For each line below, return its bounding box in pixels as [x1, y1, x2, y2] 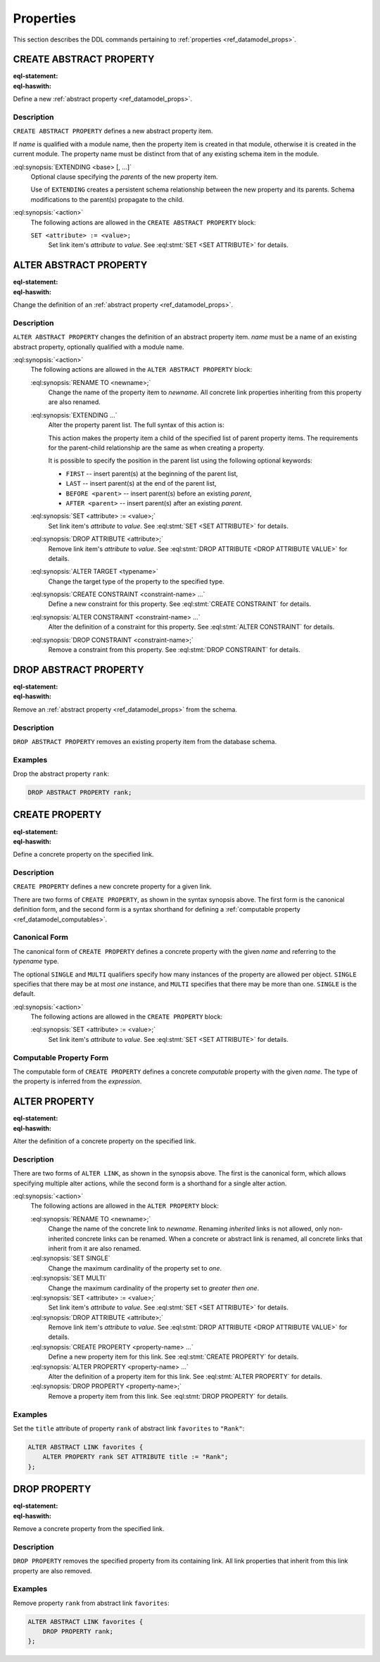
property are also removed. [13, 1566, 92, 1575]
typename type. [13, 957, 60, 966]
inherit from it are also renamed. [48, 1244, 141, 1252]
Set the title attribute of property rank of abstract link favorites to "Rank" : [13, 1424, 245, 1433]
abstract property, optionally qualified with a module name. [13, 342, 184, 351]
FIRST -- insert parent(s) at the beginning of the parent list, [65, 469, 239, 478]
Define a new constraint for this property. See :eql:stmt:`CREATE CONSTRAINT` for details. [48, 600, 311, 608]
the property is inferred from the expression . [13, 1077, 142, 1085]
